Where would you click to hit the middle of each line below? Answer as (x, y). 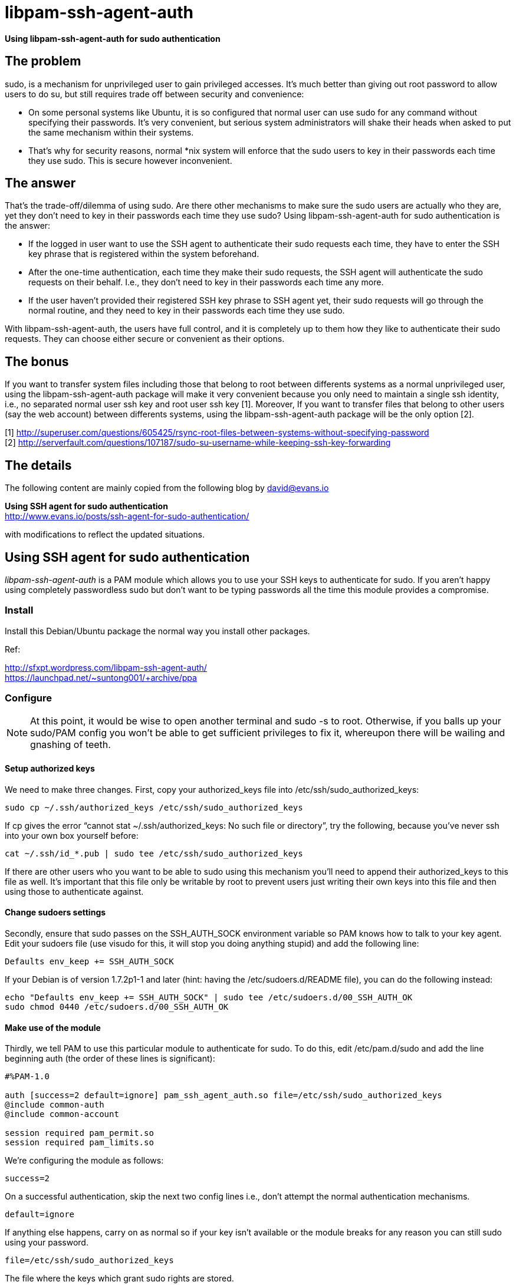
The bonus (37, 361)
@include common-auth (55, 1105)
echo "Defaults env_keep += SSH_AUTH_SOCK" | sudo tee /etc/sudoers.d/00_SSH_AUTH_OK (209, 997)
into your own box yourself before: (72, 835)
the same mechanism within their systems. (111, 132)
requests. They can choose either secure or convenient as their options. (145, 339)
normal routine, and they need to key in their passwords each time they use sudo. (187, 311)
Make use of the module (53, 1027)
